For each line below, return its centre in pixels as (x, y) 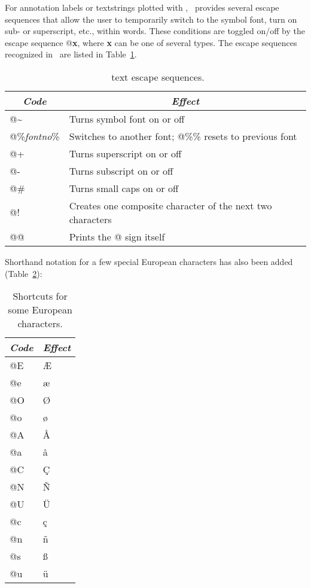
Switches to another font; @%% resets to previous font (183, 136)
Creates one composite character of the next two (170, 205)
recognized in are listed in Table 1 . (71, 54)
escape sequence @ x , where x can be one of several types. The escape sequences (151, 42)
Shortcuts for (40, 296)
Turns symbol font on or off (127, 118)
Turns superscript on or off (125, 153)
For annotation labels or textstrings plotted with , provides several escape (142, 7)
